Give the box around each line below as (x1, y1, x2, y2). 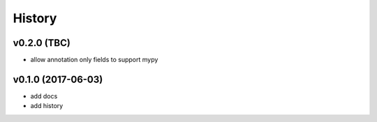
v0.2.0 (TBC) (13, 37, 71, 49)
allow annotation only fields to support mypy (30, 56, 158, 64)
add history (30, 102, 64, 110)
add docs (30, 91, 58, 100)
